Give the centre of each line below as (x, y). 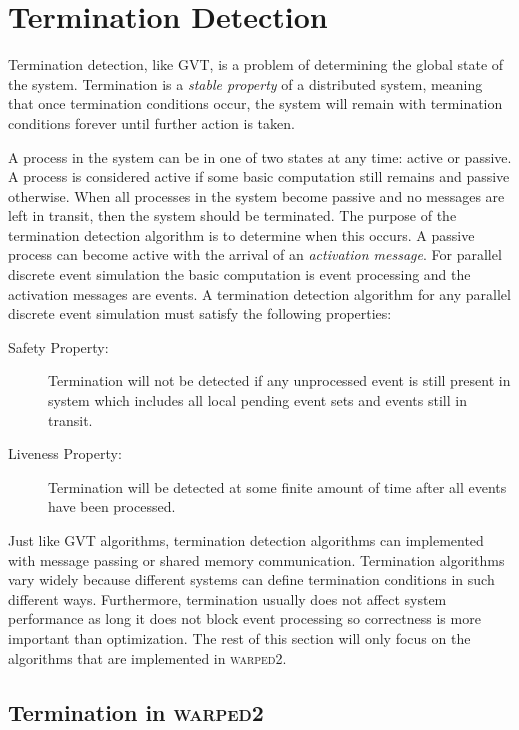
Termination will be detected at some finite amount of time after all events (277, 486)
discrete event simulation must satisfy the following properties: (200, 313)
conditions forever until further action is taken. (151, 122)
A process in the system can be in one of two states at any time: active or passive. (260, 156)
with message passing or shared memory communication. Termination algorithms (256, 559)
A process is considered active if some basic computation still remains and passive (259, 176)
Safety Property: (58, 346)
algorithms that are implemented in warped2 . (147, 657)
